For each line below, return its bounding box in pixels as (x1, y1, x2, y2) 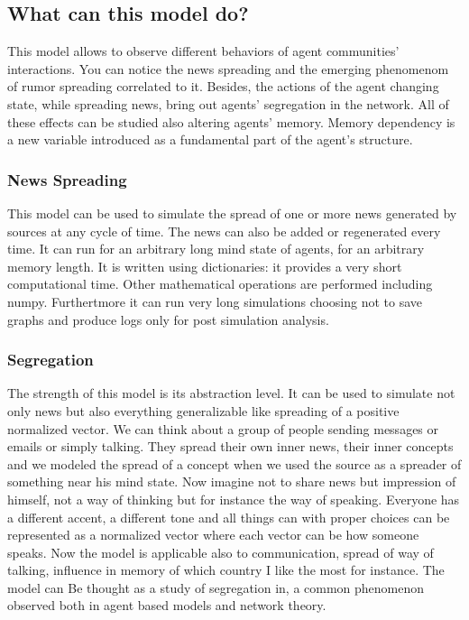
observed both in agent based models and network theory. (7, 596, 326, 615)
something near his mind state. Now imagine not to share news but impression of (7, 472, 456, 491)
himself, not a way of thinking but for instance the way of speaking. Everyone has (7, 489, 460, 508)
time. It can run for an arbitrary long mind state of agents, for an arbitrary (7, 239, 425, 258)
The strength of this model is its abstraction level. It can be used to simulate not (7, 384, 455, 403)
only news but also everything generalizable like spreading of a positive (7, 401, 400, 420)
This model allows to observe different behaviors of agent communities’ (7, 42, 400, 60)
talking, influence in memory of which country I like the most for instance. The (7, 560, 445, 579)
